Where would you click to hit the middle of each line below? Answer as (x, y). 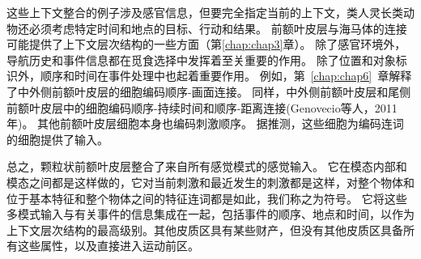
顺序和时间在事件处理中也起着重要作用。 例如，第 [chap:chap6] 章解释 (226, 76)
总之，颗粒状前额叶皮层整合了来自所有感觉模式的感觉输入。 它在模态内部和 (207, 166)
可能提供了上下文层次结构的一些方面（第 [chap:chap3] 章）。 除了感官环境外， (206, 44)
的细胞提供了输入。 (57, 139)
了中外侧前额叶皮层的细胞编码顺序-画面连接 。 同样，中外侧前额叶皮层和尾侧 (209, 91)
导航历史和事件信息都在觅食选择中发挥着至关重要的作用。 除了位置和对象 (201, 59)
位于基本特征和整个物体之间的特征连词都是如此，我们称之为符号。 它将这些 (207, 198)
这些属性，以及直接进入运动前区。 (108, 246)
